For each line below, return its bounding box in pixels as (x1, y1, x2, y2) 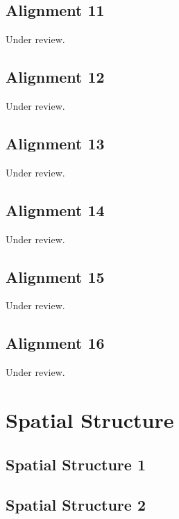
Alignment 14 (6, 199, 105, 220)
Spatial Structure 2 (6, 494, 146, 516)
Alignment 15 (6, 265, 105, 287)
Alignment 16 (6, 332, 105, 354)
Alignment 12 (6, 66, 105, 88)
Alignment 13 (6, 132, 105, 154)
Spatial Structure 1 (6, 453, 146, 475)
